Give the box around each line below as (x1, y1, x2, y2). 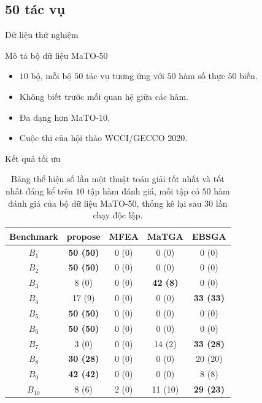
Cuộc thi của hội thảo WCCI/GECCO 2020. (19, 131, 188, 144)
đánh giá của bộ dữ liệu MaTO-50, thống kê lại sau (8, 196, 202, 209)
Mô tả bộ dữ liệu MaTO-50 (5, 48, 108, 61)
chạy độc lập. (93, 209, 143, 221)
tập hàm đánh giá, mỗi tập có (87, 184, 199, 197)
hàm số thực (179, 69, 225, 82)
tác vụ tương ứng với (85, 69, 164, 82)
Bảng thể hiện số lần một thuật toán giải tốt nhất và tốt (11, 172, 225, 185)
